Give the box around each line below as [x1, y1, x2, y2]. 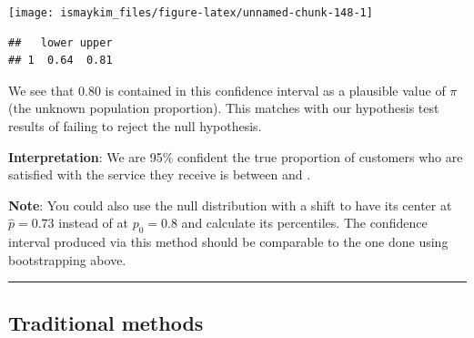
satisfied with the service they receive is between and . [8, 165, 311, 184]
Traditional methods [8, 308, 204, 336]
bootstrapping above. [8, 250, 126, 269]
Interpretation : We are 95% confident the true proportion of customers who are [8, 147, 463, 166]
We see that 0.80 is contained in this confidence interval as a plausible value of [8, 80, 446, 99]
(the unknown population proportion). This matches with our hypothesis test [8, 98, 439, 118]
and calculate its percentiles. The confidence [181, 213, 428, 232]
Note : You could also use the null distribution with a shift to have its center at [8, 195, 452, 214]
